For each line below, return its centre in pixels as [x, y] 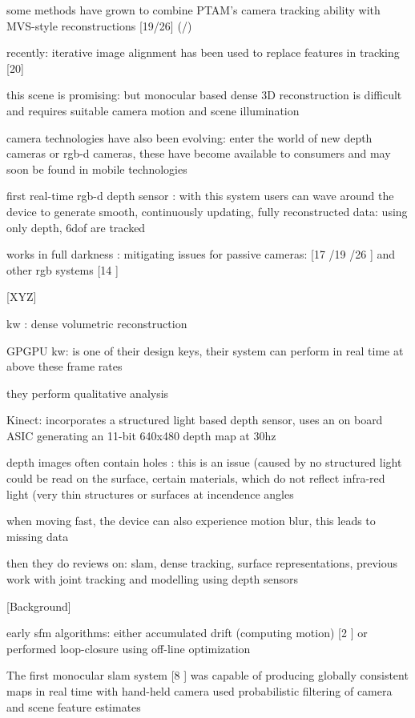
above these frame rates [64, 366]
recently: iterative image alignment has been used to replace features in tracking [203, 52]
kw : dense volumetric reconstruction [97, 323]
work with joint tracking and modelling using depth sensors [153, 579]
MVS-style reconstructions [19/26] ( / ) [99, 25]
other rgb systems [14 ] [62, 269]
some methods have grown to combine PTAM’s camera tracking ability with [193, 10]
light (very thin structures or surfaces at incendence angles [150, 493]
